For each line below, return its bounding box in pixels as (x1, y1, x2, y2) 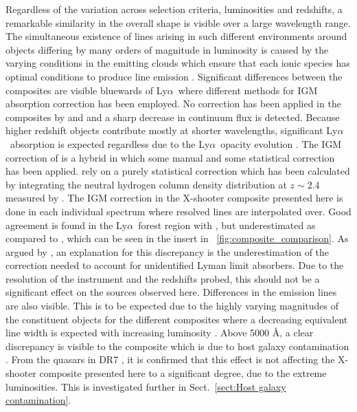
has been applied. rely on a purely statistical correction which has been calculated (5, 164, 350, 178)
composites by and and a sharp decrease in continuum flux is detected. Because (5, 109, 340, 124)
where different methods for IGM (178, 83, 318, 97)
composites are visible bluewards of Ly (5, 83, 168, 97)
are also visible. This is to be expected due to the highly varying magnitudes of (5, 299, 339, 313)
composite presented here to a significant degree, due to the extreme (39, 366, 327, 380)
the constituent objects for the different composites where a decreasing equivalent (5, 312, 348, 326)
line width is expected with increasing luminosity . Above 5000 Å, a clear (5, 325, 314, 340)
